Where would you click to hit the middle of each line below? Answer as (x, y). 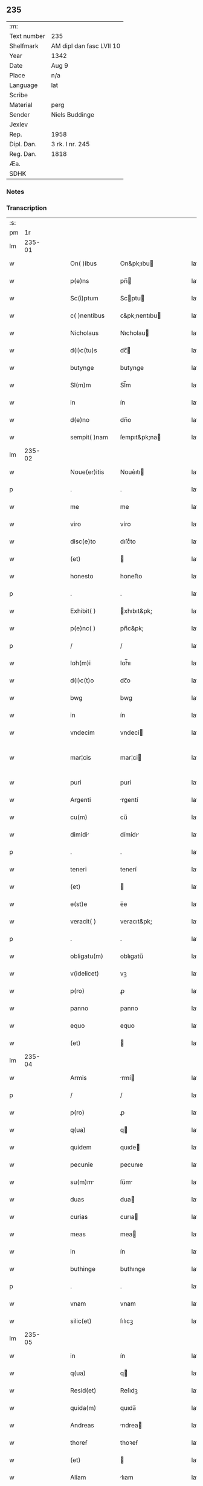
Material (21, 105)
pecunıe (131, 1165)
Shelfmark (24, 46)
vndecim (82, 732)
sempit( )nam (89, 438)
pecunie (82, 1165)
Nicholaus (85, 333)
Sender (20, 114)
